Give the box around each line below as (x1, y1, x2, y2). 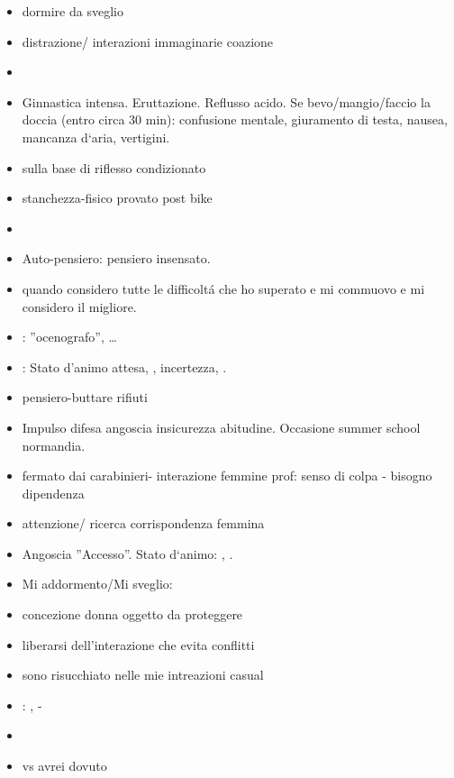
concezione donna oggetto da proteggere (22, 605, 243, 624)
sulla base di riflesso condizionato (22, 158, 206, 177)
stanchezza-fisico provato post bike (22, 188, 213, 207)
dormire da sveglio (22, 2, 123, 20)
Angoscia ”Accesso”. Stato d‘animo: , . (22, 544, 233, 563)
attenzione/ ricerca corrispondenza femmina (22, 514, 265, 533)
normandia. (22, 435, 86, 454)
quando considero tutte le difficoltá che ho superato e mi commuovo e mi (22, 279, 425, 297)
